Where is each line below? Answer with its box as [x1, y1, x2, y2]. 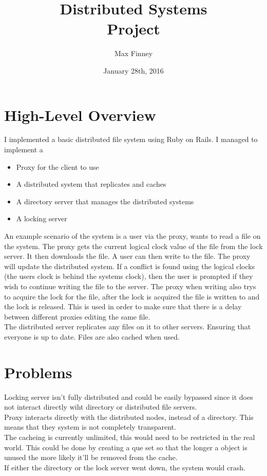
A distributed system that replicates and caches [16, 179, 166, 189]
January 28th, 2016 [103, 65, 164, 76]
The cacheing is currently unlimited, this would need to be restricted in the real [4, 432, 255, 443]
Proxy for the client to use [16, 161, 99, 172]
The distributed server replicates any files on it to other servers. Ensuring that [4, 321, 251, 332]
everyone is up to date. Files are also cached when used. [4, 331, 180, 342]
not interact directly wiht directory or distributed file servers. [4, 401, 197, 412]
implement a [4, 144, 43, 155]
